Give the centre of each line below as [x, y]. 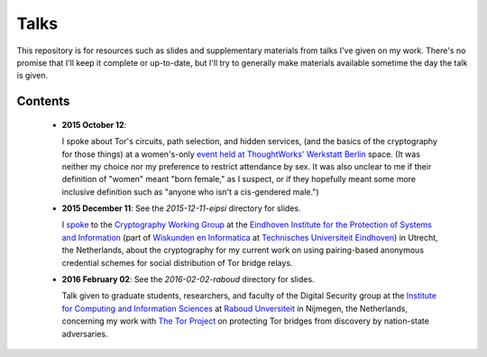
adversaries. [85, 334]
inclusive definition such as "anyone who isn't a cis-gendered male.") [190, 192]
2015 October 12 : [94, 124]
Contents [43, 101]
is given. [32, 76]
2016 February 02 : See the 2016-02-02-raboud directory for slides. [188, 279]
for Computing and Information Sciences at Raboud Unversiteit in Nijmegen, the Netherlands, [235, 308]
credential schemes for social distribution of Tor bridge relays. [177, 262]
